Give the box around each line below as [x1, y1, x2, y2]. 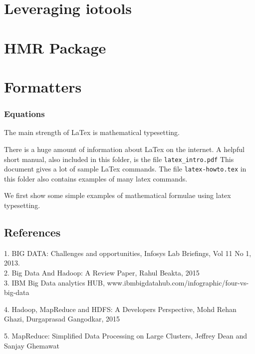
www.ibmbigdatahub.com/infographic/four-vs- [107, 277, 249, 287]
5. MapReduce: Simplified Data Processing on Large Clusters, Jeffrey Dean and [4, 330, 247, 340]
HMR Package [4, 37, 106, 57]
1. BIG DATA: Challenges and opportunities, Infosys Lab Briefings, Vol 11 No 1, [4, 247, 252, 258]
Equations [4, 107, 45, 120]
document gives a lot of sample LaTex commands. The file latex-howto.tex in [4, 163, 247, 174]
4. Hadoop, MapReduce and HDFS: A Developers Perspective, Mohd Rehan [4, 303, 237, 314]
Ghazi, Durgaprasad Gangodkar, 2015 [4, 313, 120, 324]
